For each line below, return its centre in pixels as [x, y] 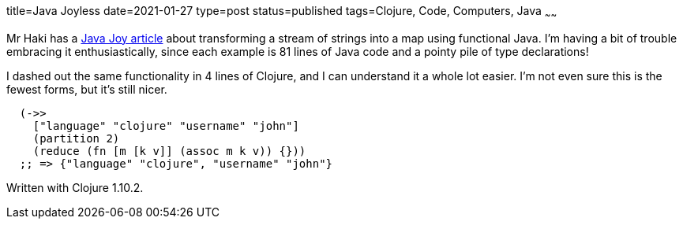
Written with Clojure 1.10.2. [75, 187]
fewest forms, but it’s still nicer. [87, 89]
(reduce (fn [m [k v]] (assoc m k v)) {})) [169, 151]
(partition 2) [76, 138]
